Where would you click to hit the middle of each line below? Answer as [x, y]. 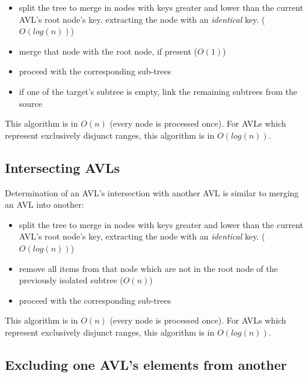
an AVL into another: [45, 204]
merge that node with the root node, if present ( [108, 51]
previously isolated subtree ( [71, 280]
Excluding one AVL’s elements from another [146, 364]
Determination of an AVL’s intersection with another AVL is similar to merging [152, 192]
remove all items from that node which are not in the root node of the [148, 268]
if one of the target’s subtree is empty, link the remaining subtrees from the [158, 91]
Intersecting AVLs [63, 167]
